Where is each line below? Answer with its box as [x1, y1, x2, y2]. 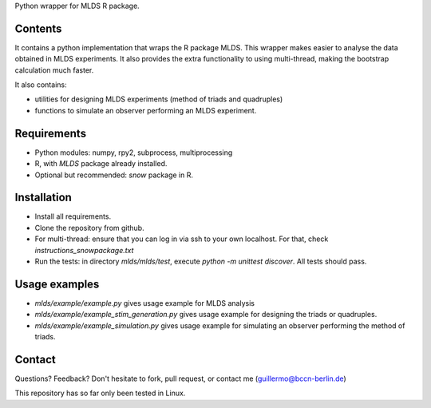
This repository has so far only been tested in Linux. [14, 388, 186, 398]
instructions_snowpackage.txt [34, 245, 134, 255]
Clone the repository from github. [34, 223, 144, 232]
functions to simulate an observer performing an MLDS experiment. [34, 105, 257, 115]
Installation [14, 191, 72, 204]
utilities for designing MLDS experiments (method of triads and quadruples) [34, 94, 283, 104]
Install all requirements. [34, 212, 112, 221]
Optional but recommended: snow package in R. [34, 170, 193, 180]
